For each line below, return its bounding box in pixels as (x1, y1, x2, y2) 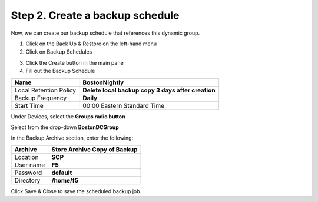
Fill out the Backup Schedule (25, 68, 95, 75)
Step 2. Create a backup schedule (11, 9, 180, 22)
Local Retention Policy (14, 86, 77, 94)
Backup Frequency (14, 94, 67, 102)
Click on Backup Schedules (25, 48, 92, 55)
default (51, 168, 72, 177)
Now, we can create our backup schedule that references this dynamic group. (11, 29, 200, 37)
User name (14, 161, 45, 169)
